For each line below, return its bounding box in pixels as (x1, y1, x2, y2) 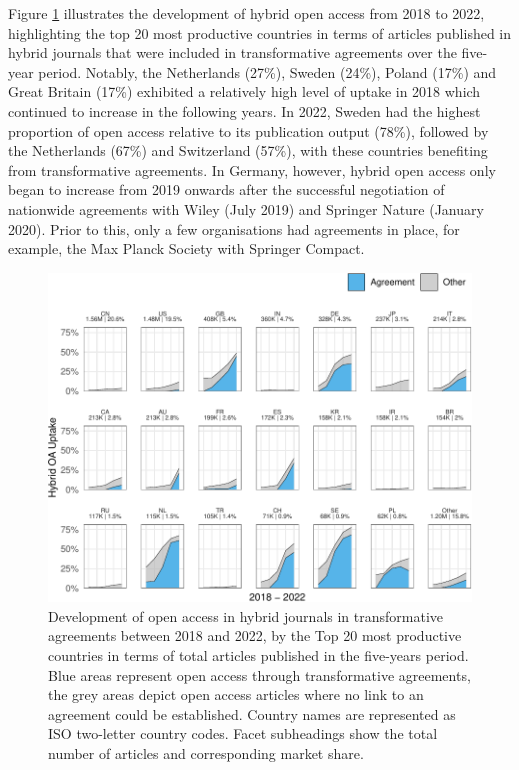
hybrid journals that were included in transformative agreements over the (8, 42, 457, 63)
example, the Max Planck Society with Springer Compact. (8, 238, 365, 259)
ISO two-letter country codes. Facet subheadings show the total (48, 723, 438, 744)
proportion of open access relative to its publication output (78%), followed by (8, 120, 489, 141)
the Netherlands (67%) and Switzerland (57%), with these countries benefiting (8, 140, 488, 161)
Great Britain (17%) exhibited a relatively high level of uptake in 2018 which (8, 81, 481, 102)
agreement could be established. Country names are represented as (48, 703, 456, 724)
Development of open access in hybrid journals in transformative (48, 605, 444, 626)
